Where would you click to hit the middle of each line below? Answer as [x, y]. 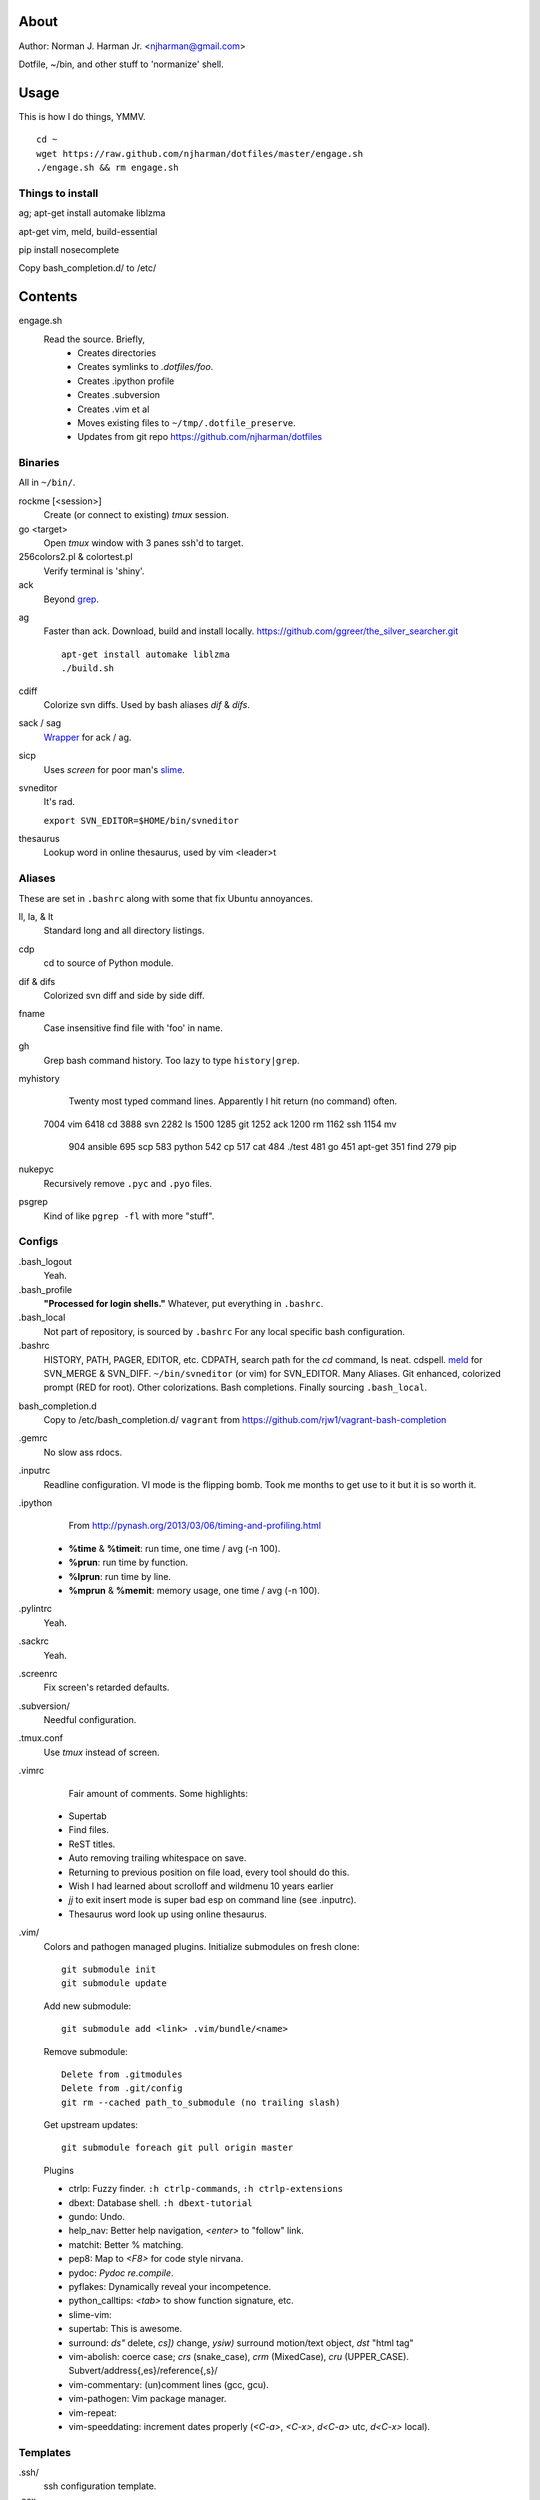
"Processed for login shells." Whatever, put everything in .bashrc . [183, 1303]
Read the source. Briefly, [94, 339]
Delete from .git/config [122, 2088]
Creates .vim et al [113, 409]
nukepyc [36, 1169]
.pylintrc [35, 1609]
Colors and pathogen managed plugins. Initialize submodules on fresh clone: [201, 1946]
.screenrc [38, 1673]
